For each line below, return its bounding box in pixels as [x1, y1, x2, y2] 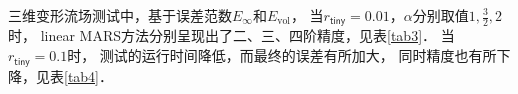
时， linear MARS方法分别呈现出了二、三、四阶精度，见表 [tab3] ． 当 [8, 25, 455, 46]
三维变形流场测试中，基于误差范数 [8, 5, 232, 25]
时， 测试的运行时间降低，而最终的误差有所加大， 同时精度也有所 [67, 45, 497, 66]
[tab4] [64, 65, 100, 86]
